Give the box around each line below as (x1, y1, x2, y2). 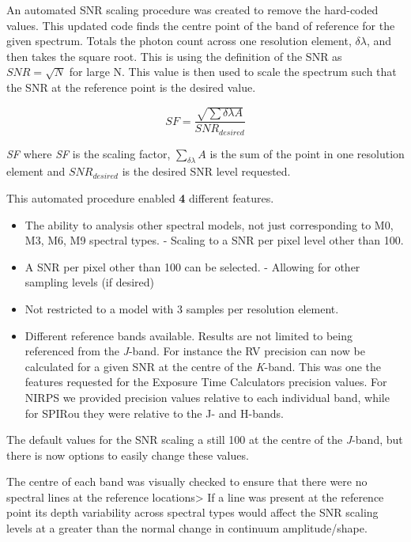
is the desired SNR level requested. (122, 163, 291, 180)
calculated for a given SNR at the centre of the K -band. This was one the (25, 358, 382, 374)
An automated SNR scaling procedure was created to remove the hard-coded (6, 2, 379, 17)
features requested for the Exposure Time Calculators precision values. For (25, 373, 387, 390)
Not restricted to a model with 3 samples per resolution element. (25, 300, 339, 316)
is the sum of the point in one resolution (209, 145, 405, 161)
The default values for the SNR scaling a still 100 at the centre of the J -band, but (6, 431, 403, 448)
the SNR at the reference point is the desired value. (6, 78, 256, 95)
